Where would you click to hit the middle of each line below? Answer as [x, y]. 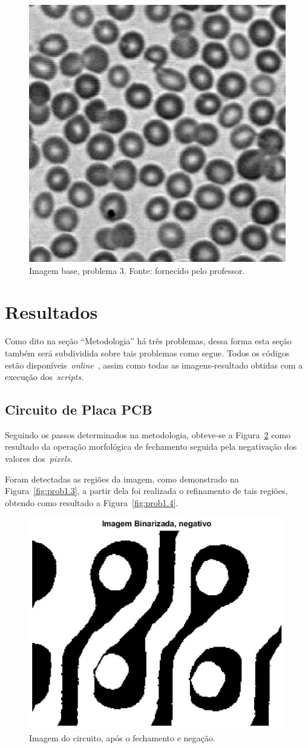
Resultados [51, 312]
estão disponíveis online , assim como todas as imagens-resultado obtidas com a [154, 365]
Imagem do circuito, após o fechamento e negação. [122, 737]
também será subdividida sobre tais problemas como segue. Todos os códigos [147, 352]
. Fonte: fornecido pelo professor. [184, 270]
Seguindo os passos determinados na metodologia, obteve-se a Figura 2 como [148, 434]
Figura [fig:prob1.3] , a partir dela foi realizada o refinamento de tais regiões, [146, 491]
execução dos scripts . [44, 377]
